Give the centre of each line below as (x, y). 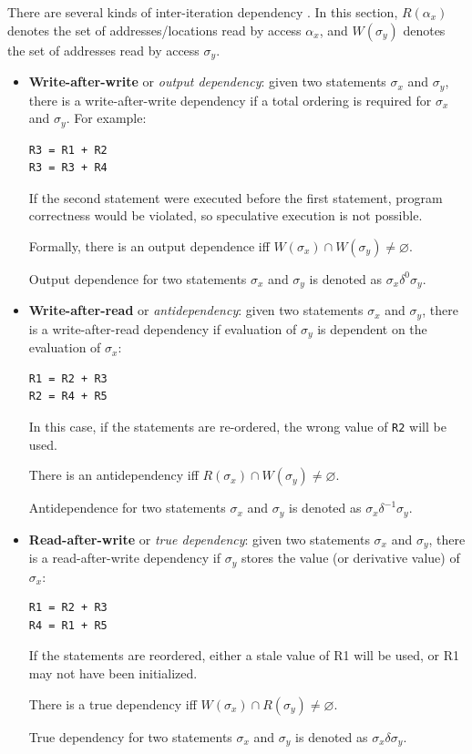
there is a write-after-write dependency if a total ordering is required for (230, 100)
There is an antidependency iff (113, 475)
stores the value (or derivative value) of (350, 558)
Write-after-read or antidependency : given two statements (196, 310)
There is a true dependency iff (113, 703)
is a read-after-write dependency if (124, 558)
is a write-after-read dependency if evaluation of (163, 328)
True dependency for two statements (130, 736)
